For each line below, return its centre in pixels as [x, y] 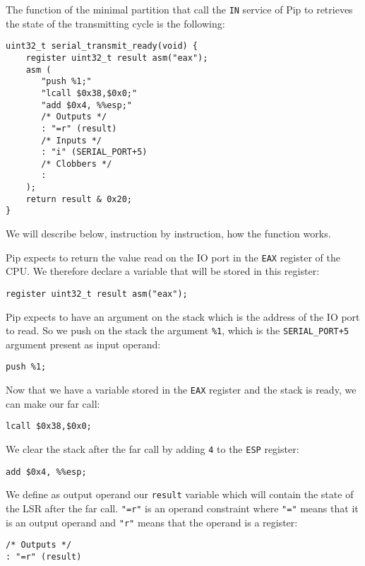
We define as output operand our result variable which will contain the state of [180, 494]
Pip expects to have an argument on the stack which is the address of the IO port [183, 316]
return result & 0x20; [79, 199]
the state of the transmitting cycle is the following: [115, 23]
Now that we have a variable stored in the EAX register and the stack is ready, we [181, 390]
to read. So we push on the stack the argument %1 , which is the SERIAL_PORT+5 [178, 330]
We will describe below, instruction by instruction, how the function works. [168, 234]
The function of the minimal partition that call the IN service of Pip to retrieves [179, 9]
